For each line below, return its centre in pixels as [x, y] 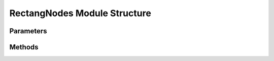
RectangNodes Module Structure [80, 13]
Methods [24, 47]
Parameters [28, 31]
